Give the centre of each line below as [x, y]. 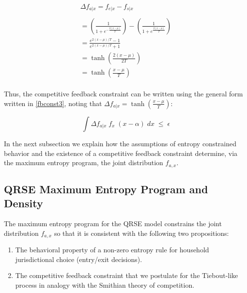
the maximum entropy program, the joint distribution [84, 162]
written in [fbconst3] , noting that [53, 103]
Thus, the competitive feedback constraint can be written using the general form [123, 94]
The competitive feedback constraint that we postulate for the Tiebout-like [127, 275]
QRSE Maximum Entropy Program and [106, 189]
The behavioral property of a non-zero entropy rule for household [112, 250]
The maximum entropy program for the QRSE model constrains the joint [113, 224]
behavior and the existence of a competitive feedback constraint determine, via [121, 153]
